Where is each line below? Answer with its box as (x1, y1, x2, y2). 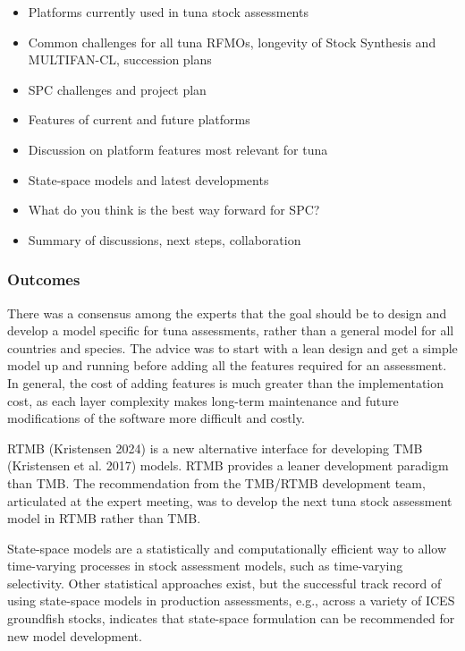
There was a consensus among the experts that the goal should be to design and (7, 303, 447, 322)
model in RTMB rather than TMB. (7, 509, 201, 528)
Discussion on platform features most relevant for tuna (28, 139, 328, 158)
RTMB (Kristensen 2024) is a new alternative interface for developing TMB (7, 438, 423, 457)
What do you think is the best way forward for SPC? (28, 200, 320, 219)
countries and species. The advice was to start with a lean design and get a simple (7, 338, 458, 357)
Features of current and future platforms (28, 110, 250, 129)
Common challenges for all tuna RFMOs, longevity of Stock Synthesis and (28, 32, 436, 51)
